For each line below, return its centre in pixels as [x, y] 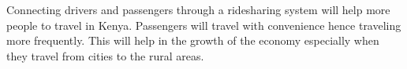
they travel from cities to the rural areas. [105, 55]
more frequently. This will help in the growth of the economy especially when [193, 40]
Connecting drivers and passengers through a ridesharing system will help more [198, 9]
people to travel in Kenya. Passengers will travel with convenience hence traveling [204, 25]
